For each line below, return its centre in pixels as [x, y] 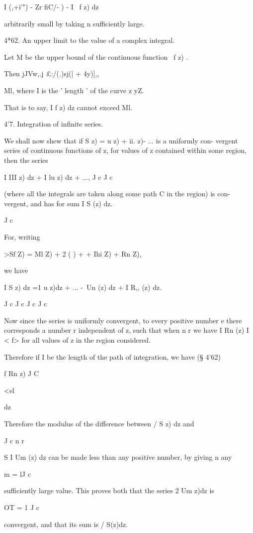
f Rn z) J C [21, 373]
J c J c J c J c [26, 304]
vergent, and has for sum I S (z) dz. [58, 203]
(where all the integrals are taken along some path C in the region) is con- [117, 194]
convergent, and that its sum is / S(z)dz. [66, 524]
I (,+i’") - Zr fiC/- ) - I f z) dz [51, 6]
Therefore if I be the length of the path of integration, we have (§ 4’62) [112, 356]
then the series [26, 160]
